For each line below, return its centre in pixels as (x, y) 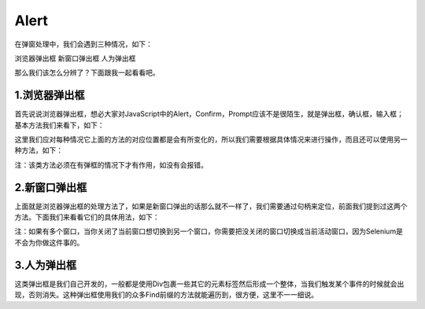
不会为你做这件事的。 (49, 242)
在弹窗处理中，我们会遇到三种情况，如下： (83, 44)
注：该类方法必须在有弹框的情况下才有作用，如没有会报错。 (111, 164)
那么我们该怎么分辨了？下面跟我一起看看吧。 (87, 73)
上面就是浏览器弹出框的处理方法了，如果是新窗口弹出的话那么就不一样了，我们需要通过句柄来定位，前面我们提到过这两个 (211, 206)
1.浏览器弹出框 (50, 96)
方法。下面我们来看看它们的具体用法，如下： (87, 217)
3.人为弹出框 (46, 265)
